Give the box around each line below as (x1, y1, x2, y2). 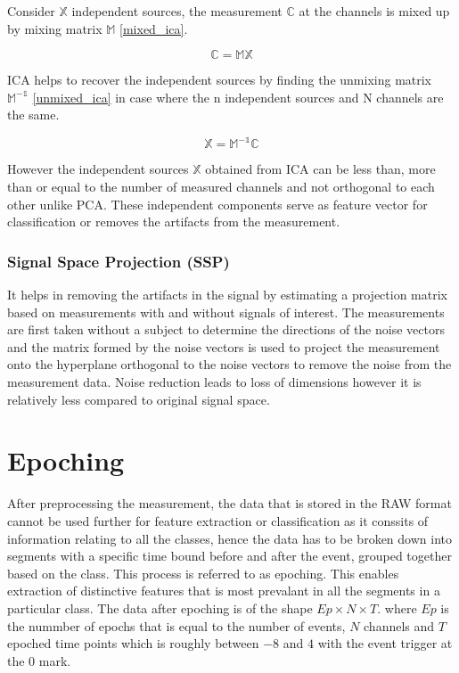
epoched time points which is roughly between (7, 634, 259, 652)
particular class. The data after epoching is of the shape (7, 598, 313, 617)
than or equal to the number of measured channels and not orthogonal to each (7, 177, 435, 196)
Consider (7, 2, 55, 20)
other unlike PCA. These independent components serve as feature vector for (7, 194, 428, 213)
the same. (7, 105, 60, 124)
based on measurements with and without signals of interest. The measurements (7, 302, 445, 321)
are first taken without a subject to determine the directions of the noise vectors (7, 320, 445, 339)
